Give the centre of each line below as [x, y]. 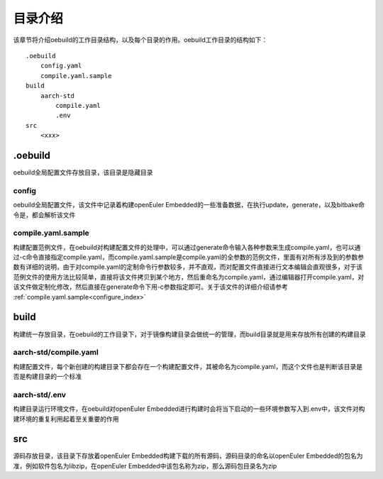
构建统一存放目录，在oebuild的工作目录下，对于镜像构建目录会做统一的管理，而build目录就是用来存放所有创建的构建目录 [189, 334]
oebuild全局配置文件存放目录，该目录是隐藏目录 [83, 172]
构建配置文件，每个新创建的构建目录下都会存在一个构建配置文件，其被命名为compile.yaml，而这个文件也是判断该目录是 [188, 366]
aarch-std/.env [40, 395]
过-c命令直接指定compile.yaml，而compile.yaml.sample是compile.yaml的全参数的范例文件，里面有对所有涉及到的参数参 [189, 257]
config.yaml [61, 66]
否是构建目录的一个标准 [47, 377]
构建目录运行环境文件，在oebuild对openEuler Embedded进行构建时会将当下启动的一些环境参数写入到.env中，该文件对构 [189, 409]
